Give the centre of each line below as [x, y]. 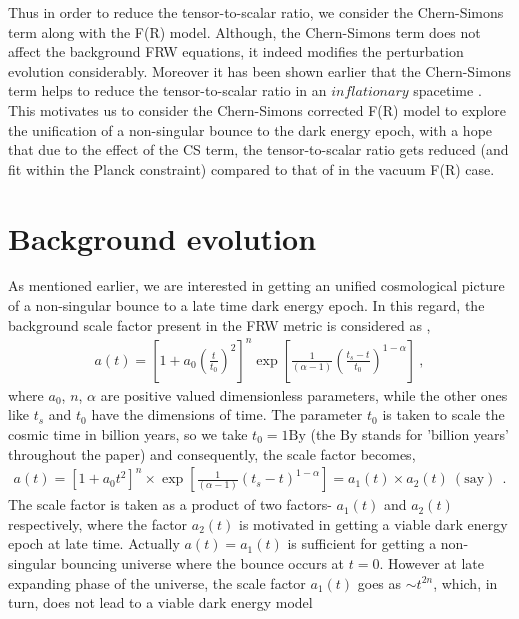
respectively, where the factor [98, 523]
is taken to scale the [443, 414]
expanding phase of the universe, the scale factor [157, 582]
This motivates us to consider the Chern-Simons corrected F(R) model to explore [257, 109]
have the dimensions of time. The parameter [227, 414]
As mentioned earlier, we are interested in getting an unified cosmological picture [256, 285]
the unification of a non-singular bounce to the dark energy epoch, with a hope [250, 129]
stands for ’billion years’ [435, 433]
